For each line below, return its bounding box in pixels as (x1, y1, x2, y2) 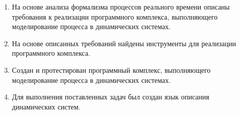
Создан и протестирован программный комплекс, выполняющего (12, 64, 211, 75)
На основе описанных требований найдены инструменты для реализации (12, 38, 236, 48)
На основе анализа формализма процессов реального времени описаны (12, 2, 230, 12)
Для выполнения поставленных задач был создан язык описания (12, 91, 210, 102)
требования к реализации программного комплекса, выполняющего (12, 11, 218, 22)
